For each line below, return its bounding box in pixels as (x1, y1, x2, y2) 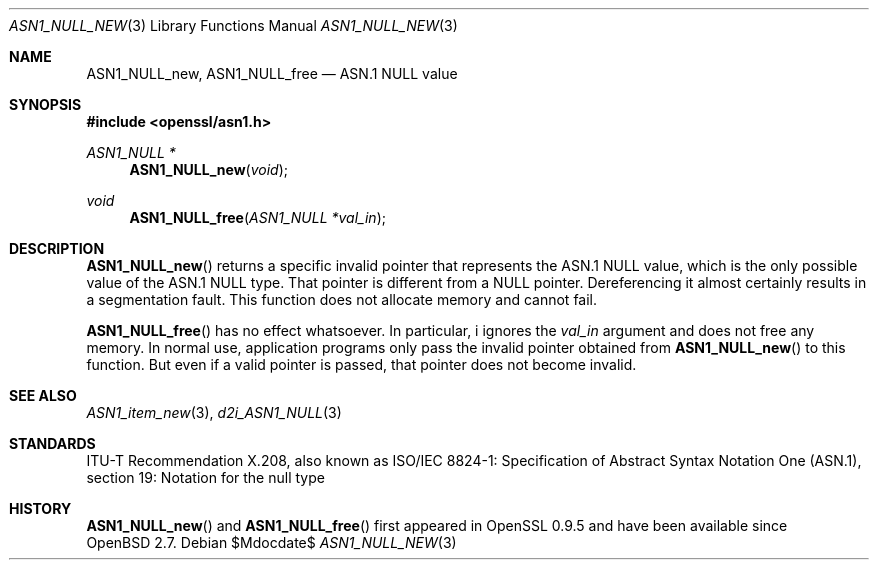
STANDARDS (9, 435, 96, 452)
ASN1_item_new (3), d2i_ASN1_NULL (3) (86, 404, 342, 421)
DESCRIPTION (9, 240, 105, 257)
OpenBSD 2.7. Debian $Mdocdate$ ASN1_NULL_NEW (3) (86, 534, 457, 551)
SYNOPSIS (9, 96, 82, 113)
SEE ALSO (9, 387, 77, 404)
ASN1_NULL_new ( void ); (129, 161, 288, 178)
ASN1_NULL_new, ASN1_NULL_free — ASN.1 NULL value (86, 65, 458, 82)
